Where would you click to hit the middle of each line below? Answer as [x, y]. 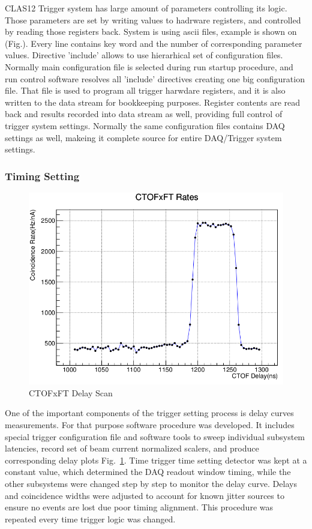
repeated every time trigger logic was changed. [90, 518]
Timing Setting [42, 176]
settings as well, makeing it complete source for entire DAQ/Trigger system [143, 137]
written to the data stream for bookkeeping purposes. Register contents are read [152, 102]
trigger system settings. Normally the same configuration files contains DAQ [145, 125]
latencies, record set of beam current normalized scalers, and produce [132, 448]
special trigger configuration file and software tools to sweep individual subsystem [155, 436]
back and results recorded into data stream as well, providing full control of [144, 114]
